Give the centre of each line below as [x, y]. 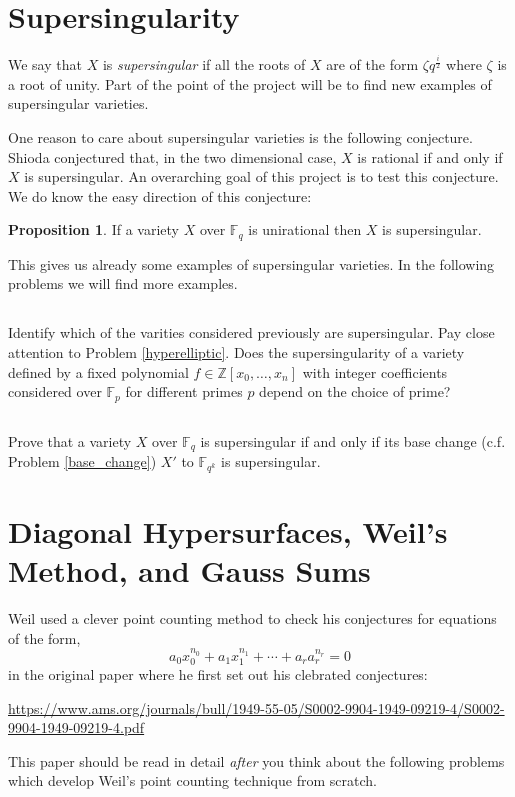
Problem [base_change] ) [82, 461]
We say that [45, 64]
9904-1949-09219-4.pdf [76, 727]
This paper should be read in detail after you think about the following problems [256, 760]
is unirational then [305, 229]
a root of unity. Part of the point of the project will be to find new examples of [250, 83]
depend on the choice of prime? [355, 391]
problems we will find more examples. [123, 283]
